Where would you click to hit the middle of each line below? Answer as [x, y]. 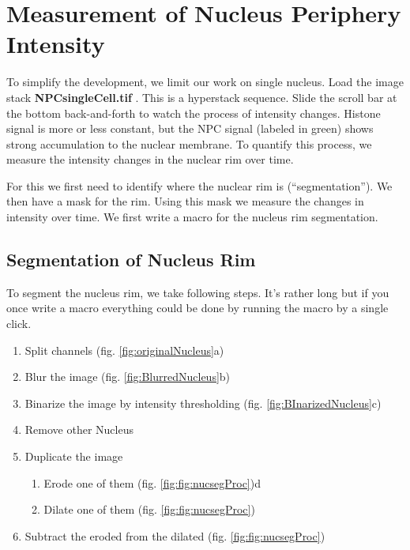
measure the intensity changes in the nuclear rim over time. [150, 159]
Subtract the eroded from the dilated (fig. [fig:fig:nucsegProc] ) [175, 535]
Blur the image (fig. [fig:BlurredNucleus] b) [128, 377]
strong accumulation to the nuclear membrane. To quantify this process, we [189, 143]
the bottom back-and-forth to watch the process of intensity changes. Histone [194, 113]
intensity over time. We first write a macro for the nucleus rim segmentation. [192, 217]
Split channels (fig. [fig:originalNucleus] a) [124, 350]
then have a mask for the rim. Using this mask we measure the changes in [185, 201]
